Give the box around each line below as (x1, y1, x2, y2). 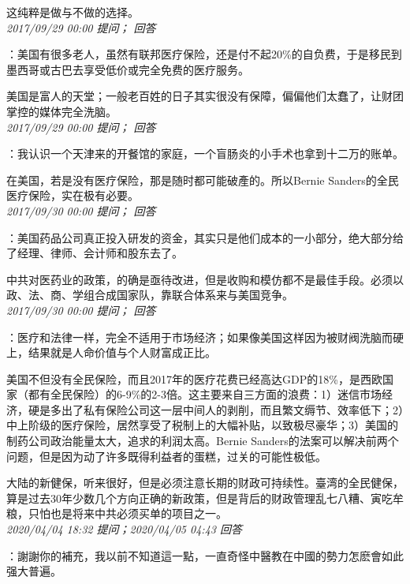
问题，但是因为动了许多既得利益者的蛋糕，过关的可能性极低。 (6, 447, 326, 464)
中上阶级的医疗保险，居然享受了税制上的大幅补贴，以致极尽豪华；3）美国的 (6, 417, 398, 433)
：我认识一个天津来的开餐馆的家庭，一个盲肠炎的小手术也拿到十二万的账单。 (6, 145, 404, 162)
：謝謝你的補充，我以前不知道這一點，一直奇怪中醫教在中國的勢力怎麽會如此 (6, 547, 404, 563)
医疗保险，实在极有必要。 (6, 187, 139, 204)
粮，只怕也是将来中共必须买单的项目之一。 (6, 505, 227, 522)
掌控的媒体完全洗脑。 (6, 103, 117, 119)
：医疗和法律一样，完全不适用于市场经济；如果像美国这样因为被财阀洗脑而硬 (6, 328, 404, 345)
